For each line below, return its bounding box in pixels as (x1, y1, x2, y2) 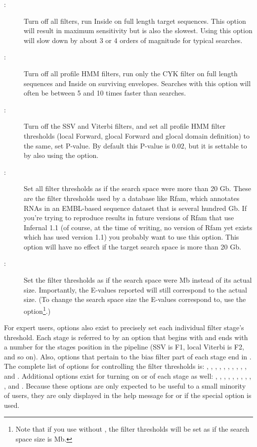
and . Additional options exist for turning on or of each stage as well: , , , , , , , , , (4, 371, 252, 381)
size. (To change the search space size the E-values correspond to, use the (24, 294, 246, 304)
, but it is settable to (184, 140, 247, 150)
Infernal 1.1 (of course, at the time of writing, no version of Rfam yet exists (24, 222, 253, 232)
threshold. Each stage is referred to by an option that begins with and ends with (4, 332, 248, 342)
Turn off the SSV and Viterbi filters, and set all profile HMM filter (24, 121, 226, 131)
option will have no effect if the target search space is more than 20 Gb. (24, 241, 241, 251)
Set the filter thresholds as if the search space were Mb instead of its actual (24, 275, 252, 285)
